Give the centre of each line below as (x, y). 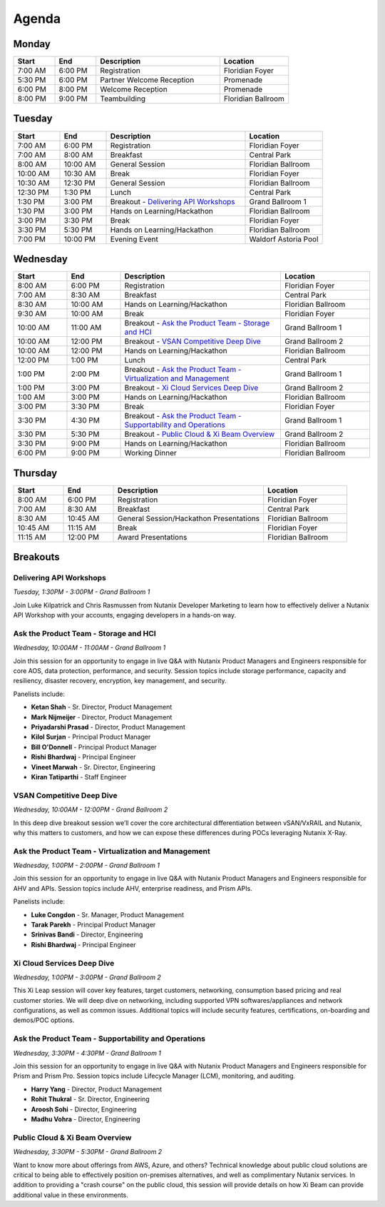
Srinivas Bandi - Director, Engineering (87, 934)
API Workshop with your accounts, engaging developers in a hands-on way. (125, 615)
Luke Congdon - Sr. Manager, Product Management (108, 914)
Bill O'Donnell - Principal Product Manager (94, 747)
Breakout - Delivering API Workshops (173, 201)
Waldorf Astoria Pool (284, 239)
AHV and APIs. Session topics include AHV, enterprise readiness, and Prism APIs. (133, 888)
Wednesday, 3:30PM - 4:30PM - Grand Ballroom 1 (87, 1053)
